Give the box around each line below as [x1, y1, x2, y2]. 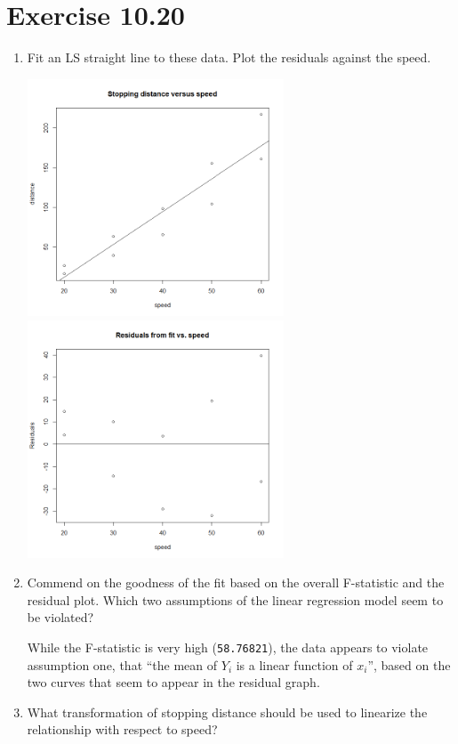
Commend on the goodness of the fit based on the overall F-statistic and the [27, 573, 445, 592]
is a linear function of [236, 655, 353, 674]
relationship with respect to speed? [27, 720, 218, 739]
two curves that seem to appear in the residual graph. [27, 673, 320, 691]
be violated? [27, 608, 94, 627]
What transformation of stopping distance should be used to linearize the [27, 702, 428, 721]
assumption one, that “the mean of [27, 655, 218, 674]
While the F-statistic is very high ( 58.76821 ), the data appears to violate [27, 637, 429, 656]
